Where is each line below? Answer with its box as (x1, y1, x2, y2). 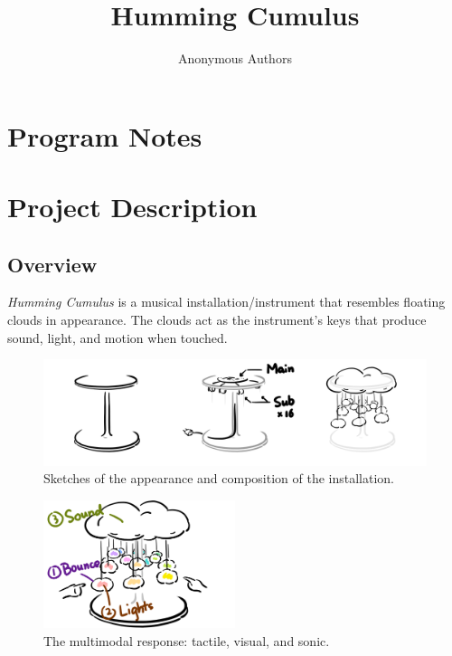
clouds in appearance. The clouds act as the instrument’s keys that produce (7, 310, 427, 329)
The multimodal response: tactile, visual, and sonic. (43, 631, 330, 650)
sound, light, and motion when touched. (7, 328, 228, 347)
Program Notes (7, 117, 202, 154)
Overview (7, 250, 98, 278)
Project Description (7, 188, 258, 225)
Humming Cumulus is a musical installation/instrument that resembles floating (7, 292, 446, 311)
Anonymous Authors (178, 49, 292, 68)
